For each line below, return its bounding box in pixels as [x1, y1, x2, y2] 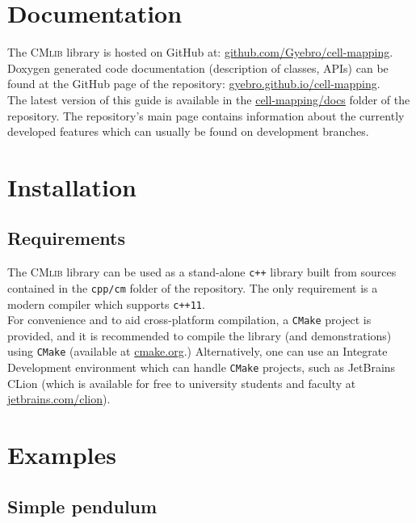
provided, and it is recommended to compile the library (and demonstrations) [7, 327, 392, 344]
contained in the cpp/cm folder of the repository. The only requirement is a [7, 279, 378, 296]
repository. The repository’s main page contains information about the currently [7, 107, 405, 124]
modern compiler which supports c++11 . [7, 295, 205, 312]
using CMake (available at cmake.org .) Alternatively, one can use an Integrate [7, 343, 388, 360]
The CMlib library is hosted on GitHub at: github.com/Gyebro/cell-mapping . [7, 44, 393, 61]
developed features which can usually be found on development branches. [7, 123, 369, 140]
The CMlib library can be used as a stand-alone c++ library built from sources [7, 264, 397, 280]
